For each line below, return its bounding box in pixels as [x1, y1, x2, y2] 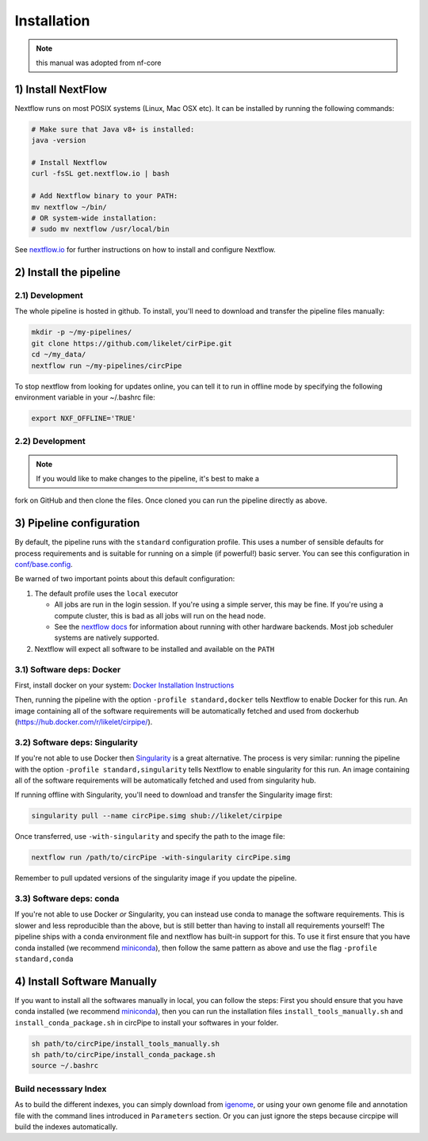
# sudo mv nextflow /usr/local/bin [31, 224, 170, 234]
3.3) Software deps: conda [14, 893, 120, 904]
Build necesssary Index [14, 1083, 107, 1094]
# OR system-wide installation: [31, 213, 158, 222]
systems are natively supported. [54, 633, 159, 642]
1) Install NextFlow [14, 82, 107, 96]
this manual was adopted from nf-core [36, 58, 162, 67]
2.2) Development [14, 436, 86, 447]
